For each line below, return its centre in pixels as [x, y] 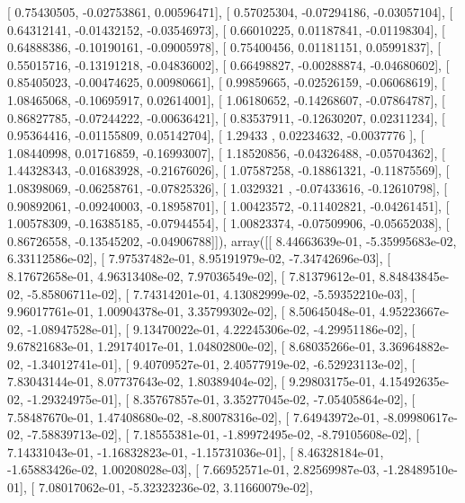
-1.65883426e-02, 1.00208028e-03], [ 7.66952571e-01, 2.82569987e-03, [193, 469]
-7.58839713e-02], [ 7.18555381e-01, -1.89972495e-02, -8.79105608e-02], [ [224, 434]
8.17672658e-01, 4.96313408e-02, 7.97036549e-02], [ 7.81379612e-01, [192, 275]
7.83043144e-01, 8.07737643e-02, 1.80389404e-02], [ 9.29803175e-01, [192, 381]
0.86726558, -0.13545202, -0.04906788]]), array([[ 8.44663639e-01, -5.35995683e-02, [232, 240]
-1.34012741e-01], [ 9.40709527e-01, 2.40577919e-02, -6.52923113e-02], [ [221, 363]
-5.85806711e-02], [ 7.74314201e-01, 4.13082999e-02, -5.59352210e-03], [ [221, 293]
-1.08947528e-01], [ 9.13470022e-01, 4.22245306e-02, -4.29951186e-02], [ [221, 328]
